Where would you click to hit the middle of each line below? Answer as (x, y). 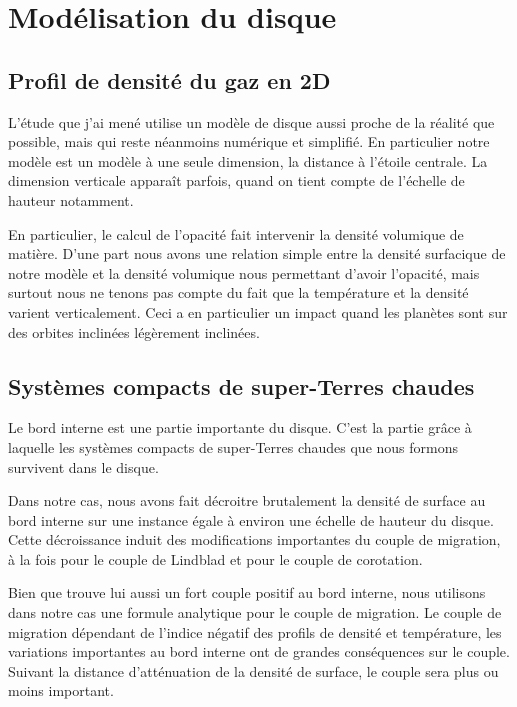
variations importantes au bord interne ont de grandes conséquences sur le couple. (259, 651)
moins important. (61, 690)
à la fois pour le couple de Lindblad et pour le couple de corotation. (215, 558)
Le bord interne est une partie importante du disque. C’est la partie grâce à (240, 427)
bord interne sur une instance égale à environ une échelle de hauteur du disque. (251, 519)
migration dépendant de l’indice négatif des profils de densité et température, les (255, 631)
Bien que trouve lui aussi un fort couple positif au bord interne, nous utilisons (247, 592)
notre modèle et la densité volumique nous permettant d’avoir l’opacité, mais (244, 272)
